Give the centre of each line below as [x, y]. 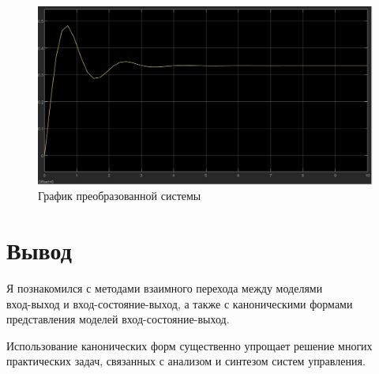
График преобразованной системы [120, 196]
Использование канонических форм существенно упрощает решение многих [189, 345]
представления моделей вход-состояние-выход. [118, 319]
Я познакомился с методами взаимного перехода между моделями [165, 287]
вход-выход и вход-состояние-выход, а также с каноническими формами [180, 303]
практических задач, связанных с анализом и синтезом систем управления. [186, 361]
